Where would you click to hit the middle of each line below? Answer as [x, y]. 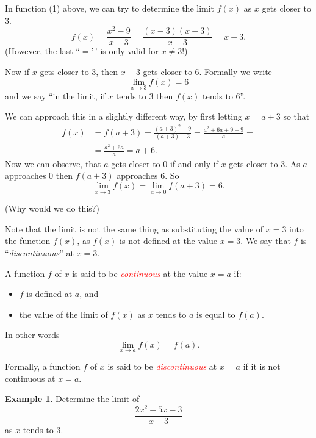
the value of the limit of [63, 314]
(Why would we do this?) [52, 208]
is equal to [216, 314]
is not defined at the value [168, 241]
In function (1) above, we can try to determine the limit [110, 8]
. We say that [266, 241]
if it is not [262, 366]
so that [296, 116]
